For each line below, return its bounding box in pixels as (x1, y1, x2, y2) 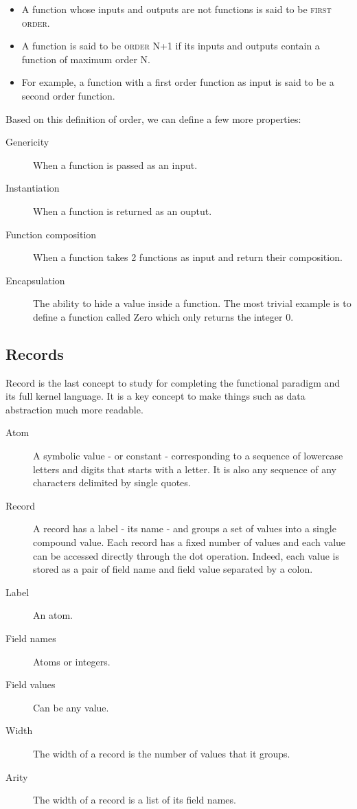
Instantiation (5, 181, 60, 195)
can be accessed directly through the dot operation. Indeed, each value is (33, 548, 339, 562)
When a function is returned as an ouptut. (33, 203, 212, 218)
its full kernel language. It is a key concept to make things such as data (5, 389, 306, 403)
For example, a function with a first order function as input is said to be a (21, 75, 334, 89)
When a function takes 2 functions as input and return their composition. (33, 250, 343, 264)
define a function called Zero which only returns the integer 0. (33, 309, 294, 323)
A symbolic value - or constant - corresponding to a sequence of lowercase (33, 448, 343, 463)
